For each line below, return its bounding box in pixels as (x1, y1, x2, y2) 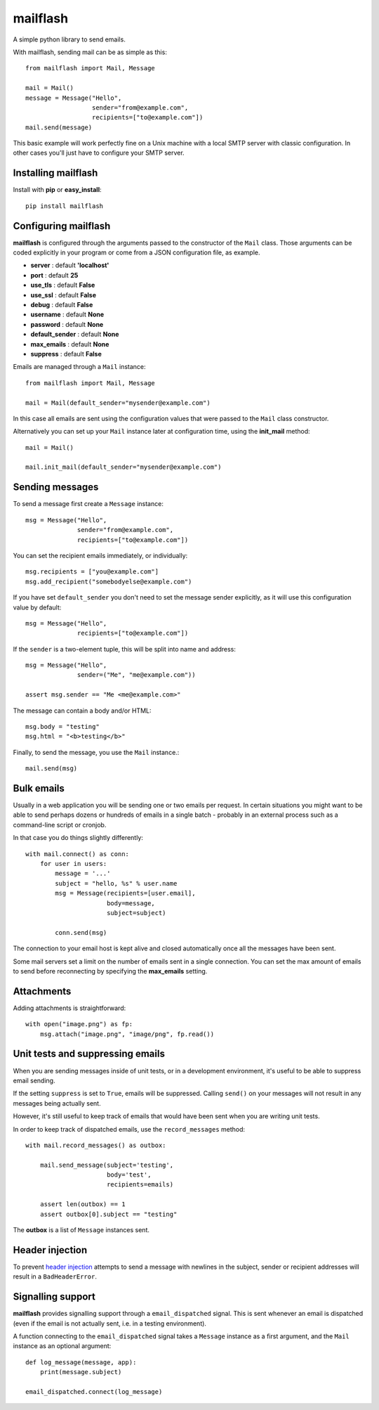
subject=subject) (106, 909, 166, 917)
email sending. (13, 1076, 55, 1085)
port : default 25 (30, 271, 79, 279)
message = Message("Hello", (25, 93, 122, 102)
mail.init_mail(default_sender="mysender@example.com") (25, 463, 222, 471)
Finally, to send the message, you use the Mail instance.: (13, 748, 180, 756)
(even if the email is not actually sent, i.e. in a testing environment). (13, 1319, 207, 1328)
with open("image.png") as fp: (25, 1020, 133, 1028)
